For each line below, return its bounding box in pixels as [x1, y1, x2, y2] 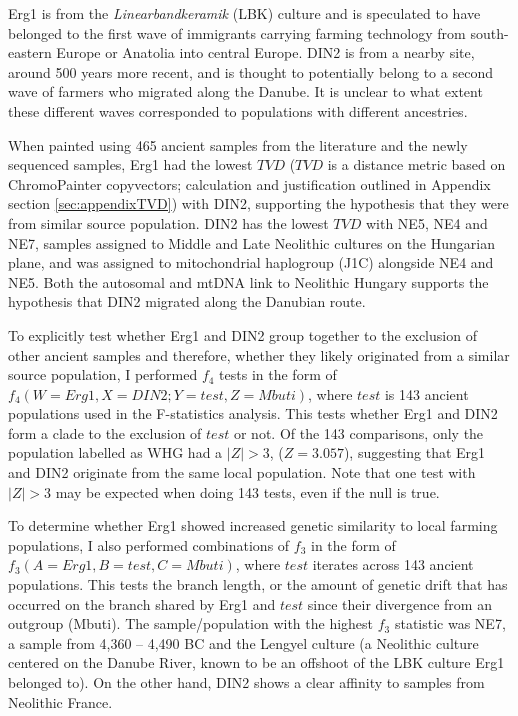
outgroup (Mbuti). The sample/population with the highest [8, 613, 374, 634]
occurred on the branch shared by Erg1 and [8, 593, 276, 614]
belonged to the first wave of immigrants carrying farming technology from [8, 22, 466, 43]
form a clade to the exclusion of [8, 422, 202, 443]
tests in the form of [219, 364, 337, 385]
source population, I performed [8, 364, 198, 385]
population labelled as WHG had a [8, 442, 223, 463]
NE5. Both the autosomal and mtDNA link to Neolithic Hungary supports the [8, 271, 489, 292]
